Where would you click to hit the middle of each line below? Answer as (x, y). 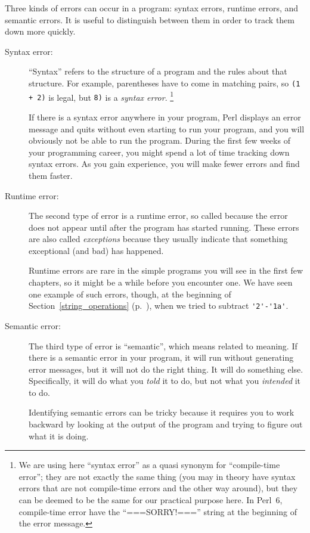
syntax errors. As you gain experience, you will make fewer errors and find (164, 164)
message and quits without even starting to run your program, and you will (167, 128)
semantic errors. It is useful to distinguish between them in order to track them (150, 19)
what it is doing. (59, 436)
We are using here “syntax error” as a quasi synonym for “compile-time (149, 465)
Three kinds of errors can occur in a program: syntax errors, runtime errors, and (152, 8)
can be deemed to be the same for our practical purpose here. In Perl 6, (151, 500)
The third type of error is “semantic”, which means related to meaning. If (163, 345)
